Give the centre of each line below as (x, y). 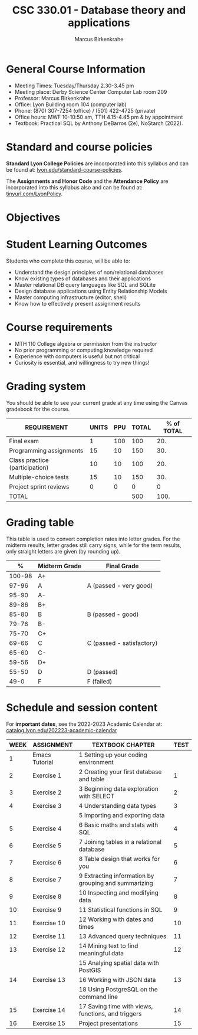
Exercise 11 (49, 936)
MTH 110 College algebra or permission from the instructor (86, 343)
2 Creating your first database (120, 772)
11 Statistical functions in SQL (121, 909)
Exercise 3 (47, 805)
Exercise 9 (47, 909)
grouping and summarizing (116, 883)
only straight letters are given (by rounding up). (63, 551)
